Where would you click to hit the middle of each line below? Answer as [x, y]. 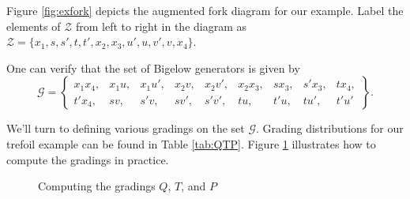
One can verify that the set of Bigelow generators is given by [153, 68]
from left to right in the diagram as [162, 26]
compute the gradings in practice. [88, 159]
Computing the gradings [97, 186]
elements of [34, 26]
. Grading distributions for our [330, 128]
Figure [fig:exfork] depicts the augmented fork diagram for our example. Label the [205, 10]
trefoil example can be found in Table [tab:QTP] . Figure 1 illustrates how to [191, 143]
